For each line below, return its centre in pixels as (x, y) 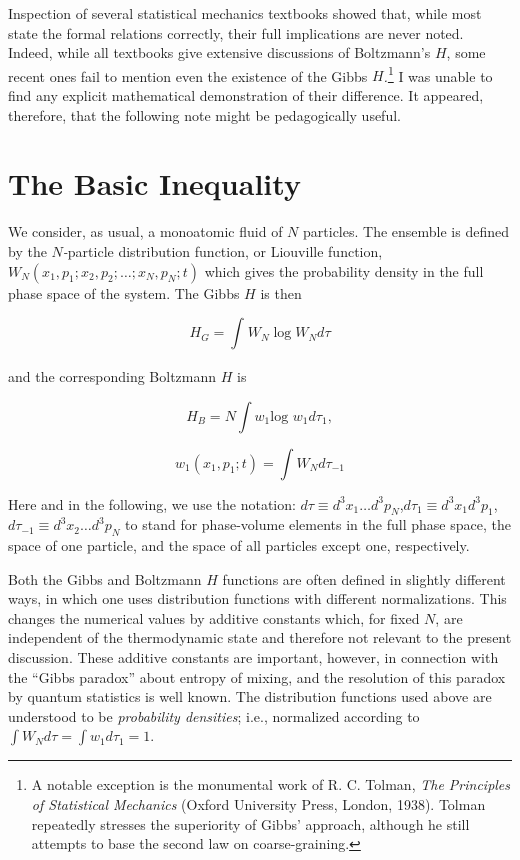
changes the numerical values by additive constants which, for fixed (214, 617)
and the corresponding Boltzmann (112, 375)
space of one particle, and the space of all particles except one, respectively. (239, 545)
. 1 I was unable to (438, 74)
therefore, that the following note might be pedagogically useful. (204, 114)
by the (27, 250)
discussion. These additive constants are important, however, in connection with (253, 657)
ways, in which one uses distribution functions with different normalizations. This (257, 598)
